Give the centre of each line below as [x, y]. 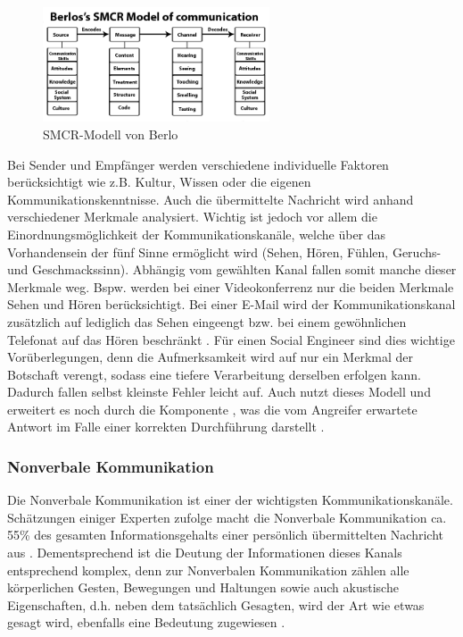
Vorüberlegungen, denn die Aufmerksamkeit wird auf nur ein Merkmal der [211, 357]
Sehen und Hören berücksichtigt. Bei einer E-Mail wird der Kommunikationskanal [231, 304]
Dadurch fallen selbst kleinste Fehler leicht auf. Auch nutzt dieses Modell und [219, 392]
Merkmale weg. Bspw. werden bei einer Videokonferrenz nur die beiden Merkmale [231, 286]
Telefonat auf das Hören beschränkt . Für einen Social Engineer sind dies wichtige [231, 339]
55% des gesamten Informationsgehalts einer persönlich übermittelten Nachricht [226, 535]
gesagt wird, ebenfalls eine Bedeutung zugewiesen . [146, 622]
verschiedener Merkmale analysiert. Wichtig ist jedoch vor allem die [192, 217]
